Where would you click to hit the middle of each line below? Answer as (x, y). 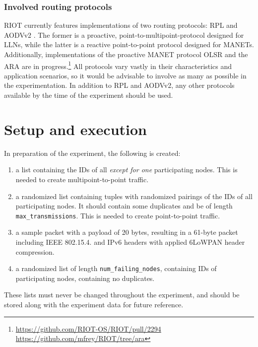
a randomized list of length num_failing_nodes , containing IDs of (116, 268)
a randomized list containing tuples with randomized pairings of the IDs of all (134, 196)
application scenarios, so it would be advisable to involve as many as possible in (125, 75)
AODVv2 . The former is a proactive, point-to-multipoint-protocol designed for (124, 35)
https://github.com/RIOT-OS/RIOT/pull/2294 (88, 328)
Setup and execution (75, 129)
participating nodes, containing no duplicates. (85, 278)
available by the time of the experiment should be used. (89, 95)
